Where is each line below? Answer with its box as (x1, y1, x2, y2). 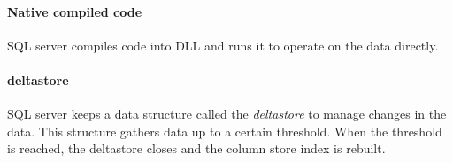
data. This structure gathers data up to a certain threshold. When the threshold (7, 121, 442, 140)
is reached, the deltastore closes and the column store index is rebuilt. (7, 139, 386, 158)
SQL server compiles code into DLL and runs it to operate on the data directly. (7, 35, 439, 54)
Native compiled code (7, 2, 142, 20)
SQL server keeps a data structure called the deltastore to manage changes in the (7, 105, 447, 123)
